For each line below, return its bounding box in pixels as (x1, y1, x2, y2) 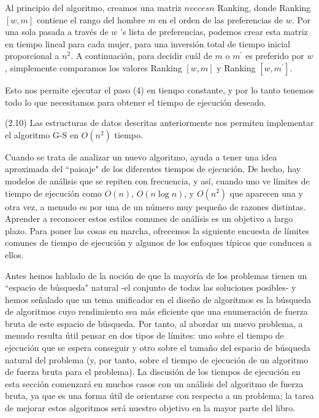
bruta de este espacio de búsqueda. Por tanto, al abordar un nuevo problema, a (5, 317, 303, 329)
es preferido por (245, 49, 304, 62)
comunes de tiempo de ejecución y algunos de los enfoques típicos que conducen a (5, 236, 312, 249)
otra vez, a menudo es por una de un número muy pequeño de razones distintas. (5, 200, 306, 213)
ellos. (5, 248, 24, 261)
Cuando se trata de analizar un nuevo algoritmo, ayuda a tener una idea (5, 150, 277, 163)
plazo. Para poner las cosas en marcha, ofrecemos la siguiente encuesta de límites (5, 224, 309, 237)
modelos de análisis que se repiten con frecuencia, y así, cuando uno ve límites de (5, 174, 310, 187)
